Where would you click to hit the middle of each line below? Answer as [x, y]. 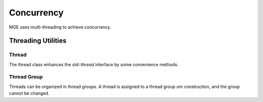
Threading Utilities [38, 41]
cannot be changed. [29, 93]
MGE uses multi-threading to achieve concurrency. [60, 27]
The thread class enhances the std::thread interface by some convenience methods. [94, 64]
